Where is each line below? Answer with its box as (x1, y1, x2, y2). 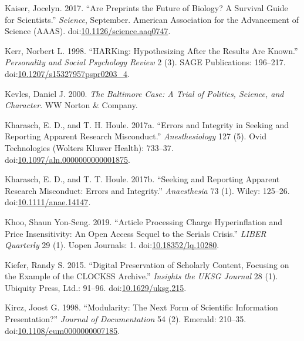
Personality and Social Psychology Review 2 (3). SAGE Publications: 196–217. (5, 56, 286, 68)
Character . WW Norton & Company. (5, 99, 138, 111)
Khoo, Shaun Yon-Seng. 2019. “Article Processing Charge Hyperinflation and (5, 215, 283, 228)
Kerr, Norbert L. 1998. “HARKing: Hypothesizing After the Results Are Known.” (5, 44, 298, 56)
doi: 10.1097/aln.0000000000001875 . (5, 153, 130, 165)
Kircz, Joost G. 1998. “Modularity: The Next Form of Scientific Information (5, 301, 278, 313)
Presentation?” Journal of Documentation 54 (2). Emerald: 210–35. (5, 313, 246, 325)
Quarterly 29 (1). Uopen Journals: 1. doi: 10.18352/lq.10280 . (5, 239, 219, 251)
